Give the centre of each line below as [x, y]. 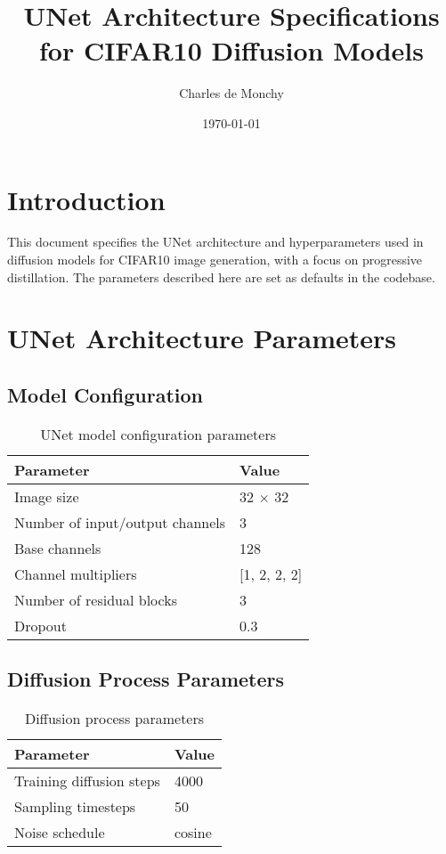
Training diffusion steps [87, 781]
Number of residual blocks [96, 599]
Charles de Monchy [231, 93]
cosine [193, 832]
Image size [47, 496]
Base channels [58, 548]
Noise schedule [60, 832]
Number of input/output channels [120, 522]
